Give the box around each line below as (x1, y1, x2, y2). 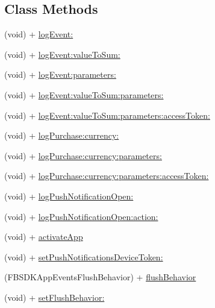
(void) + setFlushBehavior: (4, 291, 105, 303)
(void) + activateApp (4, 230, 83, 243)
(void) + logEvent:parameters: (4, 68, 116, 81)
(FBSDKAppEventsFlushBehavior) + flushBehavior (4, 271, 196, 283)
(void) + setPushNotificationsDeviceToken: (4, 250, 163, 263)
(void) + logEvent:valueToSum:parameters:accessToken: (4, 108, 210, 121)
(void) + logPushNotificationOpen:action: (4, 210, 158, 222)
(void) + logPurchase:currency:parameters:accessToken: (4, 169, 209, 182)
